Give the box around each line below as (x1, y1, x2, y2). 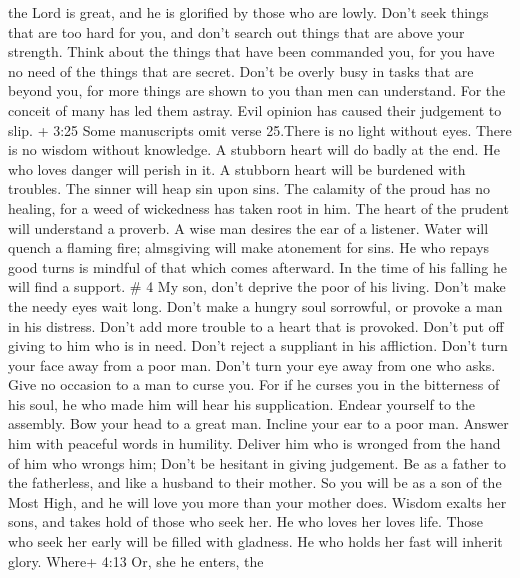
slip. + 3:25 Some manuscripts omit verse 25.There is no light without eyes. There (8, 119, 512, 140)
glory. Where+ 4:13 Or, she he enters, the (8, 550, 264, 571)
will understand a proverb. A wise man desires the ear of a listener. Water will (8, 217, 489, 238)
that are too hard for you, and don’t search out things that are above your (8, 21, 465, 42)
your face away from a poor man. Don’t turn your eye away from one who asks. (8, 354, 496, 375)
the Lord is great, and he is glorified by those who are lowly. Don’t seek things (8, 2, 489, 22)
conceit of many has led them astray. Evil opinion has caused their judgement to (8, 99, 502, 120)
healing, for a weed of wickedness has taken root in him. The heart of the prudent (8, 197, 509, 218)
